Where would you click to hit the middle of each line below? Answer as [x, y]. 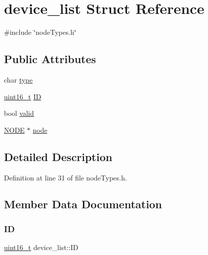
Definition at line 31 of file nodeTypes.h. [66, 177]
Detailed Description [58, 156]
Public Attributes [50, 59]
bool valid [19, 113]
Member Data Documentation [83, 204]
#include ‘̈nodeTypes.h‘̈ [40, 32]
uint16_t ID [23, 96]
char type [18, 79]
